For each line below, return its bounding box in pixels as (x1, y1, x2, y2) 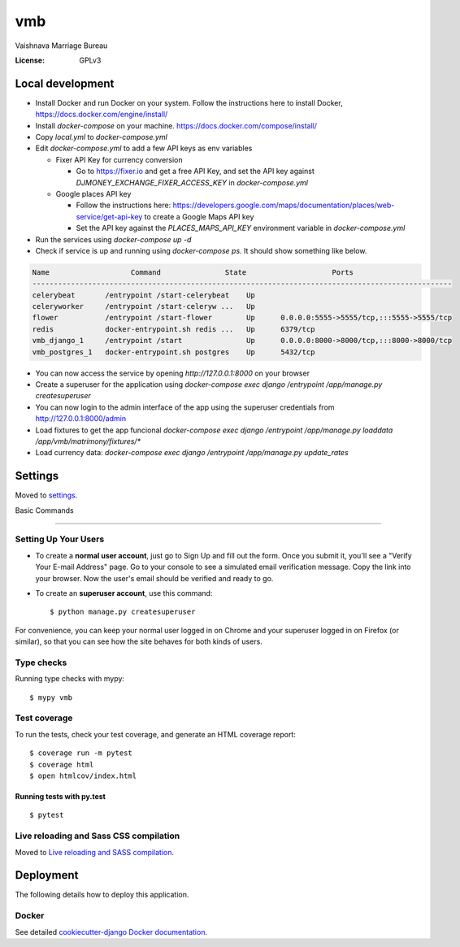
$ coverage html (29, 760, 94, 769)
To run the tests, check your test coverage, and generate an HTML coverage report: (15, 729, 297, 739)
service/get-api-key (76, 211, 143, 221)
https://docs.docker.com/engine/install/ (35, 110, 168, 119)
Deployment (15, 868, 79, 882)
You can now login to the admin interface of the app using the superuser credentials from (35, 402, 335, 412)
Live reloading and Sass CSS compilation (15, 830, 180, 841)
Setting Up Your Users (15, 533, 105, 545)
